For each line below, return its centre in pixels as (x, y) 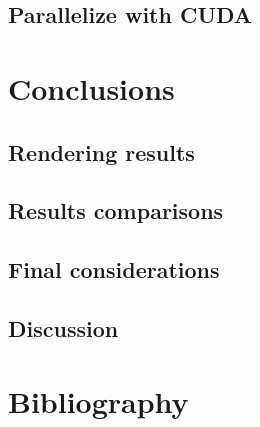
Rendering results (101, 151)
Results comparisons (116, 210)
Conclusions (91, 87)
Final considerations (114, 269)
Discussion (63, 327)
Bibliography (98, 401)
